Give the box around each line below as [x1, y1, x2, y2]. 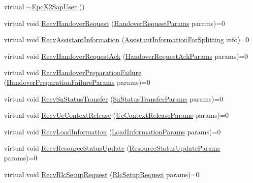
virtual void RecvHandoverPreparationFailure [4, 67, 142, 78]
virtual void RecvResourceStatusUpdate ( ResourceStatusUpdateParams [4, 143, 221, 153]
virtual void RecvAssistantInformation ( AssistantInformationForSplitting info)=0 [4, 34, 249, 45]
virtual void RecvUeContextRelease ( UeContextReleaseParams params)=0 [4, 110, 229, 120]
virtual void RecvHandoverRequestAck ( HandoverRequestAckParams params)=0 [4, 51, 248, 61]
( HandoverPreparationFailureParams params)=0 [4, 77, 150, 87]
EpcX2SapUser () [32, 1, 85, 11]
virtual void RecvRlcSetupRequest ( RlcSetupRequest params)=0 [4, 169, 200, 179]
